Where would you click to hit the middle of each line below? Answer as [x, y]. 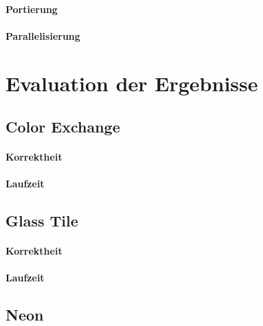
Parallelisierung [43, 35]
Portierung [32, 9]
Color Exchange [63, 127]
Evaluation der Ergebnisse [132, 83]
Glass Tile [42, 221]
